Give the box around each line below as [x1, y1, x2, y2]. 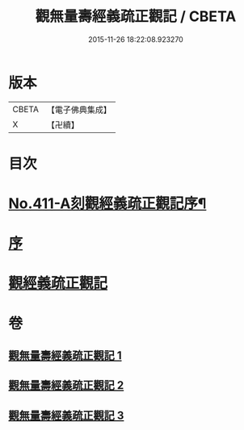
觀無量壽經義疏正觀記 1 [8, 349, 123, 363]
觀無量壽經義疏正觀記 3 [8, 408, 124, 422]
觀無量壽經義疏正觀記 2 [8, 378, 124, 392]
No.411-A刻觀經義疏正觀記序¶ [8, 194, 207, 213]
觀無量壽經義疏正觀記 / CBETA [35, 7, 237, 26]
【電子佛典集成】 [46, 104, 111, 115]
